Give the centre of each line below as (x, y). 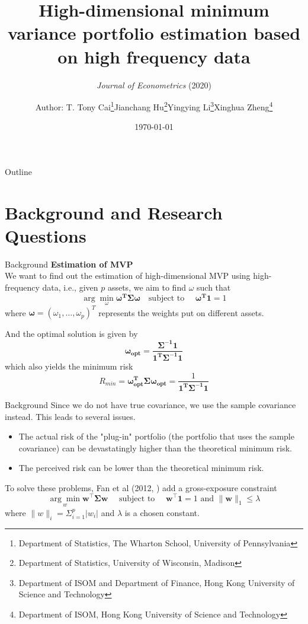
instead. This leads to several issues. (70, 416)
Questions (46, 235)
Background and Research (114, 212)
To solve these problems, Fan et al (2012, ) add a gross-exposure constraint (141, 487)
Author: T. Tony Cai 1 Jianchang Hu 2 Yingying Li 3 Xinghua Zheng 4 (154, 106)
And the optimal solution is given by (71, 334)
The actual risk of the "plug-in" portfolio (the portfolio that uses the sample (156, 436)
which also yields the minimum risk (69, 366)
